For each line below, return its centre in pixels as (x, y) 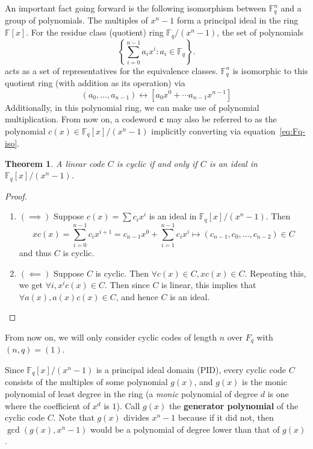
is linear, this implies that (209, 285)
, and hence (137, 296)
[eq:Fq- (293, 130)
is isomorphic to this (270, 70)
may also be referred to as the (222, 119)
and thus (35, 253)
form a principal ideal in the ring (237, 20)
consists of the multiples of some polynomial (86, 382)
